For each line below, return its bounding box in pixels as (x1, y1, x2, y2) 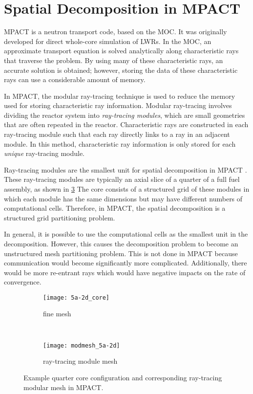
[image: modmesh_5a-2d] (43, 342, 120, 349)
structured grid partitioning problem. (4, 212, 115, 222)
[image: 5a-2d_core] (43, 294, 110, 301)
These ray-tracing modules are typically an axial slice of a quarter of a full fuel (4, 174, 240, 184)
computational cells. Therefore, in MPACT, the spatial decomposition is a (4, 203, 226, 213)
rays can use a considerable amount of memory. (4, 74, 146, 85)
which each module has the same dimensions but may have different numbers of (4, 193, 243, 203)
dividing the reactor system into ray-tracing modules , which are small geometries (4, 109, 245, 120)
